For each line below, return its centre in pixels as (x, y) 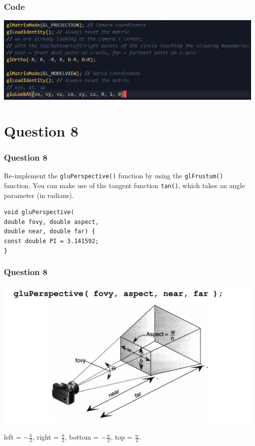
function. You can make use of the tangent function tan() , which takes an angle (125, 185)
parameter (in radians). (39, 195)
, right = (46, 437)
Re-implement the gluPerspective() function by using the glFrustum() (114, 176)
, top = (122, 437)
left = (13, 437)
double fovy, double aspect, (51, 222)
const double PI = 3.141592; (51, 241)
